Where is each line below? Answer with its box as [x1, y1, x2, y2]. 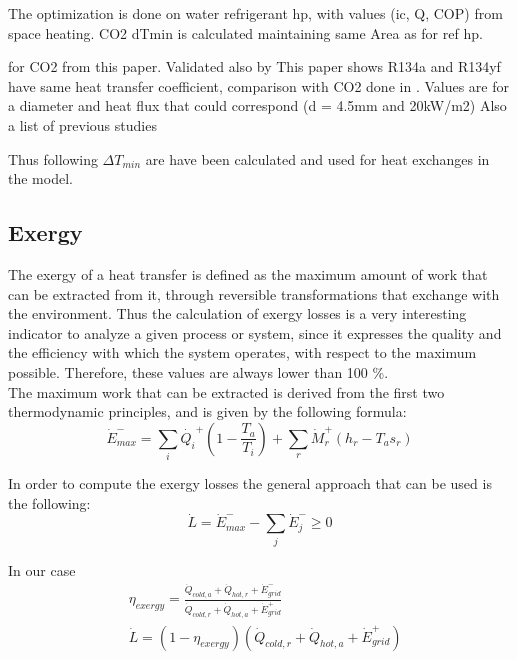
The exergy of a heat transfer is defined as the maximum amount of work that [8, 263, 488, 284]
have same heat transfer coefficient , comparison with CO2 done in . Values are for [8, 75, 509, 96]
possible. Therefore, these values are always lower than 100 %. [8, 361, 389, 382]
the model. [8, 168, 73, 189]
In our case [8, 559, 76, 580]
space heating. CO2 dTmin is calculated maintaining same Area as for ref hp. [8, 22, 483, 43]
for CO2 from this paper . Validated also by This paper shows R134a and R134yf [8, 56, 501, 77]
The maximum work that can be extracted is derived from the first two [8, 381, 445, 402]
